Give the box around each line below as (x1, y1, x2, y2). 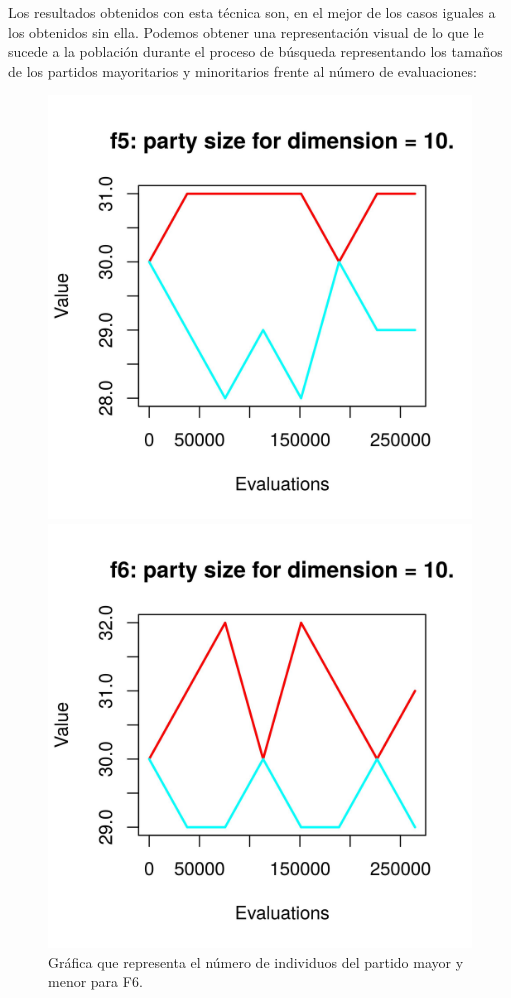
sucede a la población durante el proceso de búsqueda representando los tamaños (8, 41, 503, 62)
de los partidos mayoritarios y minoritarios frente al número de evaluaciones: (8, 60, 477, 81)
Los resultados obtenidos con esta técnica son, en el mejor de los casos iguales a (8, 2, 496, 22)
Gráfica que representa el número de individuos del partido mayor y (48, 951, 464, 972)
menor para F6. (48, 971, 143, 992)
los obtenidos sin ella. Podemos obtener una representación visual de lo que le (8, 21, 484, 42)
